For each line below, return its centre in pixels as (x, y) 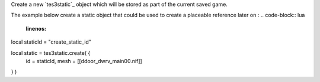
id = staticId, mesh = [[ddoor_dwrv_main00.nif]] (84, 61)
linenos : (36, 28)
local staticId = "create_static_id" (51, 42)
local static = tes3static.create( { (51, 53)
